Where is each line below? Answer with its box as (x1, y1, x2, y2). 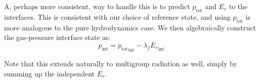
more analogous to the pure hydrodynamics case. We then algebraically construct (4, 22, 256, 32)
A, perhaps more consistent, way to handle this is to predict (4, 1, 190, 11)
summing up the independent (4, 68, 95, 78)
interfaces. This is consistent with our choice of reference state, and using (4, 11, 231, 22)
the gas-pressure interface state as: (4, 32, 111, 43)
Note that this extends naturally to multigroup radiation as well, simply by (4, 58, 237, 69)
